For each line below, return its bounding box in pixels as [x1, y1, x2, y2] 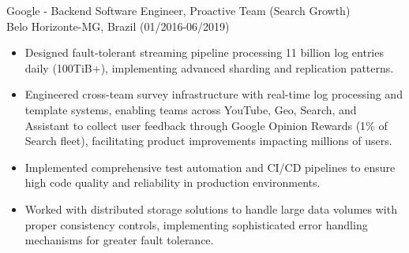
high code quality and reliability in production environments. [24, 174, 321, 191]
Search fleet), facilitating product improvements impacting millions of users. [24, 132, 392, 149]
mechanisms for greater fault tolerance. [24, 232, 214, 248]
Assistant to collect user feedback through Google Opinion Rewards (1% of [24, 117, 388, 133]
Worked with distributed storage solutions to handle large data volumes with [24, 200, 397, 217]
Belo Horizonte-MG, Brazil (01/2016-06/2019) [6, 17, 230, 34]
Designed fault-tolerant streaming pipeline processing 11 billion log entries [24, 44, 384, 61]
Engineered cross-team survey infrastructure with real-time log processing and [24, 86, 403, 102]
